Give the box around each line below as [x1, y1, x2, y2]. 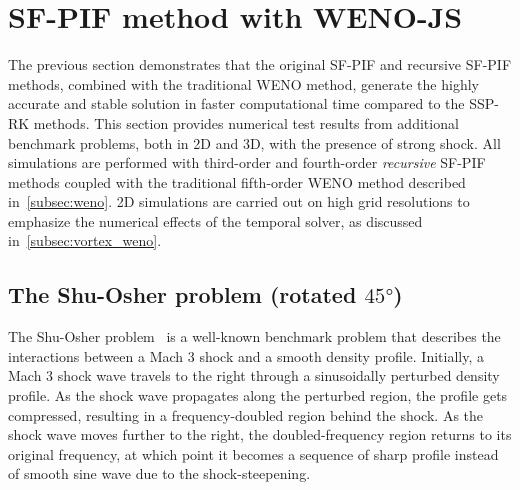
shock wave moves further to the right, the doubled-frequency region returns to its [8, 424, 512, 445]
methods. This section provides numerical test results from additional [33, 112, 459, 133]
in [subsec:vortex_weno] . [8, 230, 162, 251]
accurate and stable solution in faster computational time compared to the [8, 93, 465, 114]
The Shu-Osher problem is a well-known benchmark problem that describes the [8, 326, 501, 347]
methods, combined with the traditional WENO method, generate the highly [8, 73, 479, 94]
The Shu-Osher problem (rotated [8, 279, 357, 310]
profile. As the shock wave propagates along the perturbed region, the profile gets [8, 385, 508, 406]
